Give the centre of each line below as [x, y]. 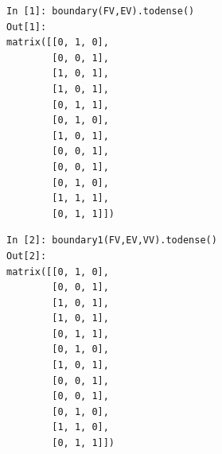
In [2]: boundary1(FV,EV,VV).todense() [112, 241]
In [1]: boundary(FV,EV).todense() [101, 11]
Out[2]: [27, 256]
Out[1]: [27, 27]
